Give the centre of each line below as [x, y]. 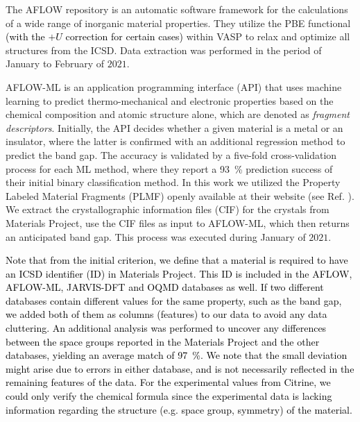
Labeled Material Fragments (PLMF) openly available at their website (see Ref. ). [180, 195]
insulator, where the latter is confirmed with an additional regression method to [175, 141]
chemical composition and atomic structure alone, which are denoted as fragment [178, 114]
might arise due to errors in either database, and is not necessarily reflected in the [180, 368]
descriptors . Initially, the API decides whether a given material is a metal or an [174, 127]
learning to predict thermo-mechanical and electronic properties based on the [170, 100]
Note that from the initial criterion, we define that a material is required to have [177, 260]
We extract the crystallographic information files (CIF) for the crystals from [168, 209]
